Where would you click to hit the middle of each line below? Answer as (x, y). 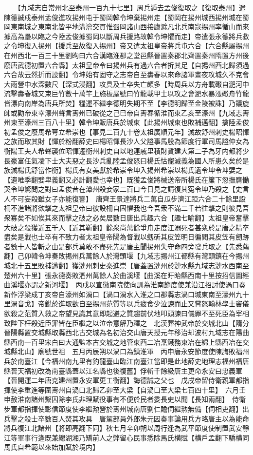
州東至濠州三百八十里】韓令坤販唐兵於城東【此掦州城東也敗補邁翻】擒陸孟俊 (126, 122)
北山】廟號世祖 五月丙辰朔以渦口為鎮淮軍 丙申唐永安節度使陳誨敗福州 (133, 351)
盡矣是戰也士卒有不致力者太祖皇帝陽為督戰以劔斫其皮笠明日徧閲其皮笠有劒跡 (126, 237)
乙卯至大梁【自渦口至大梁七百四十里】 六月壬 (172, 389)
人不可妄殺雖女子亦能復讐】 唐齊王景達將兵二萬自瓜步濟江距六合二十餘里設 (125, 198)
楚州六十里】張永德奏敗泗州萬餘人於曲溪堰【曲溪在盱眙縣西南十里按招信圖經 (126, 275)
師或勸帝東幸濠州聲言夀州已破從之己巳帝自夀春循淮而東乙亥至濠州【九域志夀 (126, 112)
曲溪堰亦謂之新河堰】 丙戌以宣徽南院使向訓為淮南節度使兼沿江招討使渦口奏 (125, 285)
